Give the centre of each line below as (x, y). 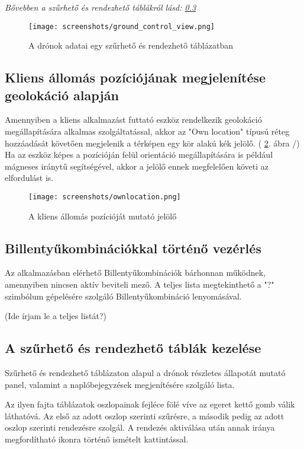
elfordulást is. (29, 178)
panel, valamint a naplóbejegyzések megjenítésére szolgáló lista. (120, 384)
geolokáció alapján (62, 95)
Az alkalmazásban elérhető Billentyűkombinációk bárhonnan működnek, (135, 273)
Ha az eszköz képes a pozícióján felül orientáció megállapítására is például (139, 155)
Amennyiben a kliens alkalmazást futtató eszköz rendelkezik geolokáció (133, 120)
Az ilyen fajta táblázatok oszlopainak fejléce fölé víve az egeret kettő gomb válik (150, 404)
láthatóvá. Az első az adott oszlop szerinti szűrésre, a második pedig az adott (145, 415)
